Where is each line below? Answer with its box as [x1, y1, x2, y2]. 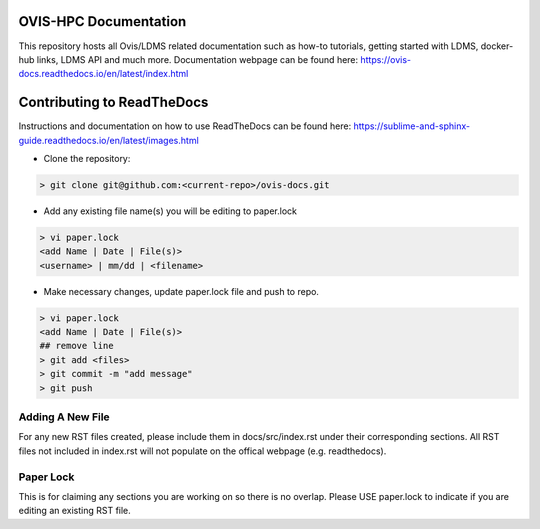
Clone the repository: [43, 152, 131, 164]
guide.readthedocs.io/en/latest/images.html [18, 134, 199, 146]
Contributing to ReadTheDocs [18, 94, 209, 111]
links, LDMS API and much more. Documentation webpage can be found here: [36, 53, 359, 65]
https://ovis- [360, 53, 412, 65]
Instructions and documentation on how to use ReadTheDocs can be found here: [18, 120, 352, 132]
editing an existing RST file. [18, 505, 132, 517]
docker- [480, 40, 514, 52]
